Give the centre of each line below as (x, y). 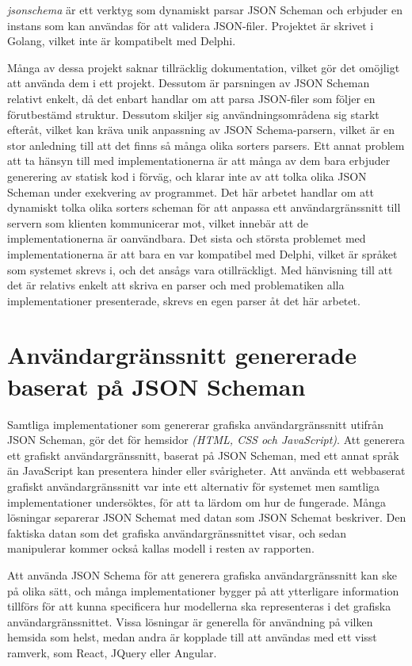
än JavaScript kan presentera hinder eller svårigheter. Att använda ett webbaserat (206, 471)
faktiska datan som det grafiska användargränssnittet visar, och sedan (177, 532)
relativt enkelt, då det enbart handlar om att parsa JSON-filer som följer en (191, 98)
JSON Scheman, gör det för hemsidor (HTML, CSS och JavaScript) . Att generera (206, 440)
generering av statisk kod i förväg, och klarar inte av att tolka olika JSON (187, 176)
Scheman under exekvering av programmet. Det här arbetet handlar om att (191, 191)
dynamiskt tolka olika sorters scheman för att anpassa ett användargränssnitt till (204, 207)
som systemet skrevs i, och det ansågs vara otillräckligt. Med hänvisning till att (200, 269)
